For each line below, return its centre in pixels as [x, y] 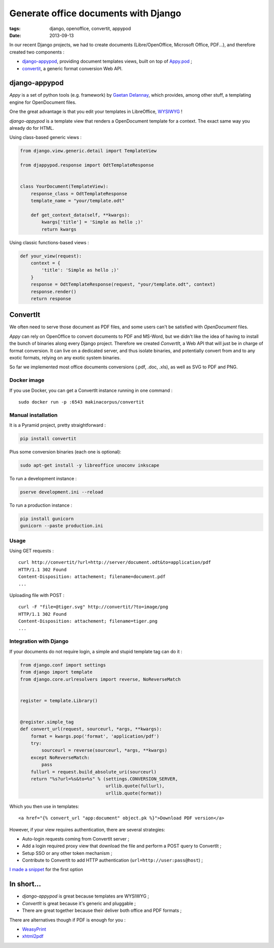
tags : [15, 28]
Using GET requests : [32, 551]
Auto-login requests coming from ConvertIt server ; [76, 839]
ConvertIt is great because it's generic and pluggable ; [79, 903]
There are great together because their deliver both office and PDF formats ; [102, 910]
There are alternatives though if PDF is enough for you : [67, 920]
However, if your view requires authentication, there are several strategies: [87, 829]
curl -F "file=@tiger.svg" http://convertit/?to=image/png [93, 607]
